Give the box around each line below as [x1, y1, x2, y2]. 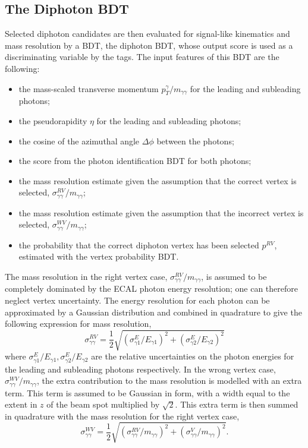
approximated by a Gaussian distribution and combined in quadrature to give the [5, 305, 302, 318]
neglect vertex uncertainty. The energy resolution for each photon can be [5, 294, 270, 307]
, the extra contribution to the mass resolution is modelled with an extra [36, 374, 302, 387]
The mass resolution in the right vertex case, [5, 270, 168, 283]
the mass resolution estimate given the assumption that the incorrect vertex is [18, 206, 304, 219]
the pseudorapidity [18, 114, 87, 127]
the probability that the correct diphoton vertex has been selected [18, 238, 259, 251]
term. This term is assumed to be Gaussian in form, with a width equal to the [5, 386, 290, 399]
